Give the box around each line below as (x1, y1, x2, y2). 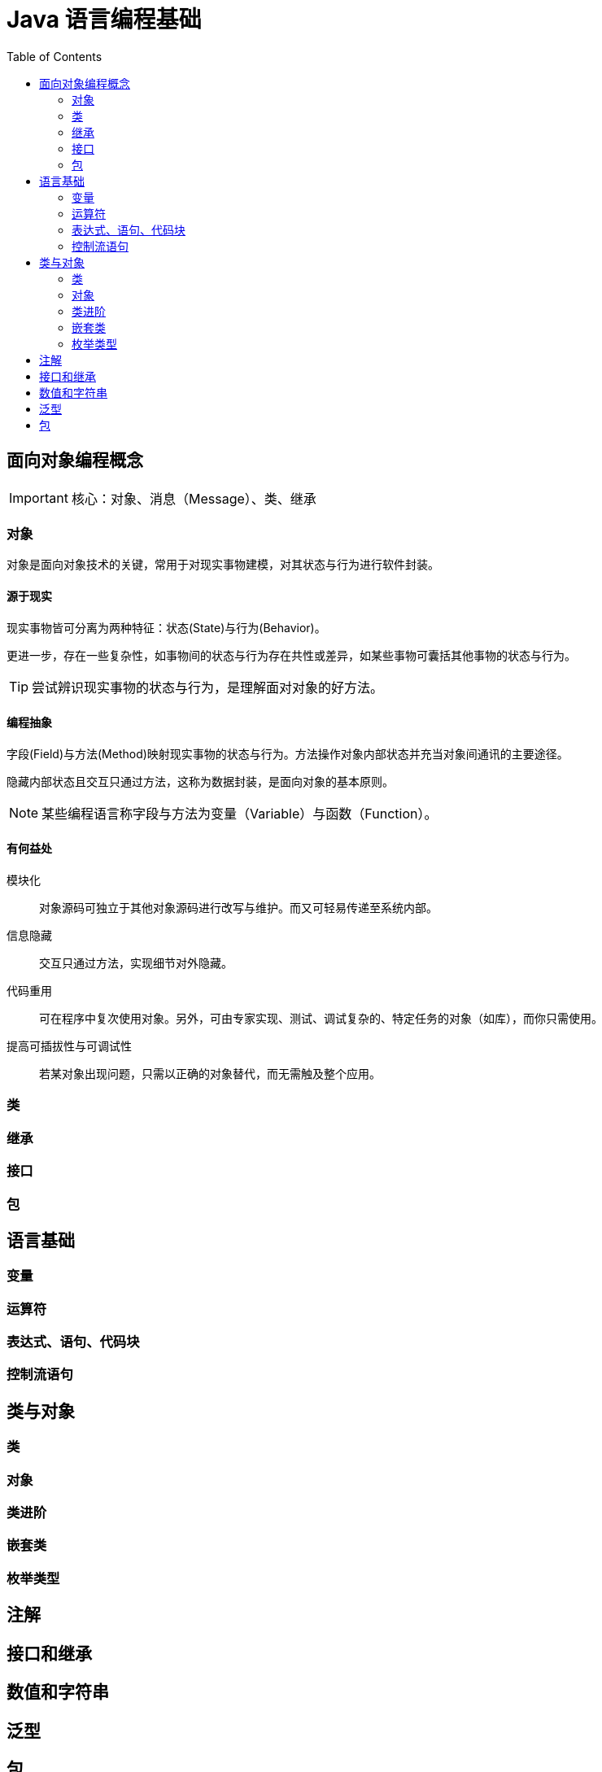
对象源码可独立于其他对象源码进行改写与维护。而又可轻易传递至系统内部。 (39, 901, 438, 914)
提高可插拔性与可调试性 (7, 1039, 132, 1053)
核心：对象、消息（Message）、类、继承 (71, 490, 316, 507)
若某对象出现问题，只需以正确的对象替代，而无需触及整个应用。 (39, 1067, 381, 1080)
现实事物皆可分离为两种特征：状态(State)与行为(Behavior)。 (7, 620, 326, 635)
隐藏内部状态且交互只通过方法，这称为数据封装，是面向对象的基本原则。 (7, 774, 394, 788)
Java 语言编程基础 (7, 6, 202, 33)
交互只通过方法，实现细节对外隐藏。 (39, 956, 233, 970)
